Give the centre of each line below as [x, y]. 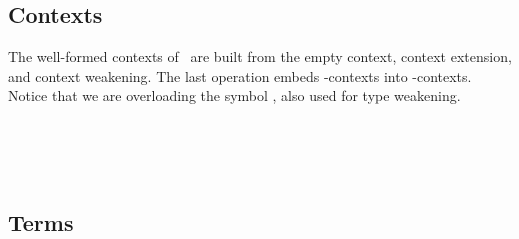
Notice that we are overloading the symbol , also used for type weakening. [234, 95]
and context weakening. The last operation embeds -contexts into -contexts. [240, 75]
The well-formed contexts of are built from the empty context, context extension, [260, 56]
